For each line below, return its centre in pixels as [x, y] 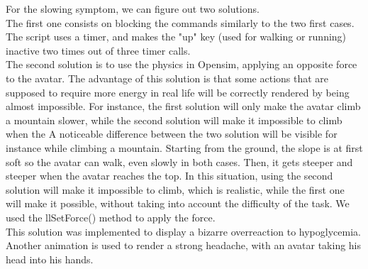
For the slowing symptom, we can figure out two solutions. [133, 9]
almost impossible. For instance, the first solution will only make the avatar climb [183, 106]
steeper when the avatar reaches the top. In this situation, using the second [169, 176]
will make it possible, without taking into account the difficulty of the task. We [178, 203]
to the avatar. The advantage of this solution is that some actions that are [167, 78]
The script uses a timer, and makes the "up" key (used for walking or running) [176, 37]
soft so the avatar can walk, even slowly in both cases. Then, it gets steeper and [179, 161]
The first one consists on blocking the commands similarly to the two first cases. [180, 22]
